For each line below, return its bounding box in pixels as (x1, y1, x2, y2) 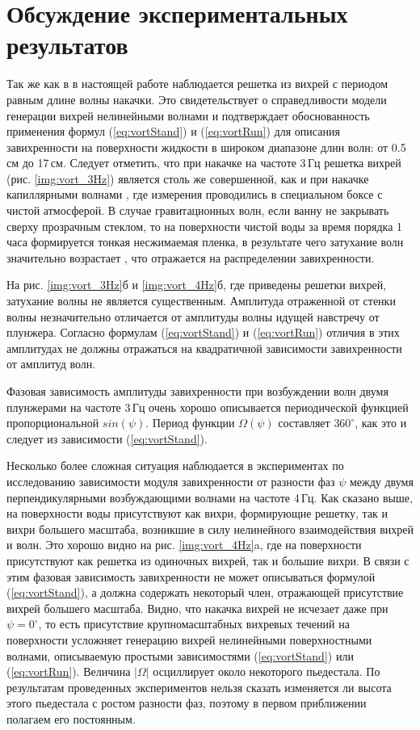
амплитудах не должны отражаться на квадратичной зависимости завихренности (6, 339, 402, 356)
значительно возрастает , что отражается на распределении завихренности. (6, 249, 375, 266)
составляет (278, 414, 330, 431)
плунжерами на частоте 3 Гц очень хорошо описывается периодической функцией (6, 398, 409, 415)
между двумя (349, 472, 414, 489)
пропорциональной (6, 414, 99, 431)
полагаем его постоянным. (6, 710, 136, 727)
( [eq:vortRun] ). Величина (6, 663, 131, 680)
